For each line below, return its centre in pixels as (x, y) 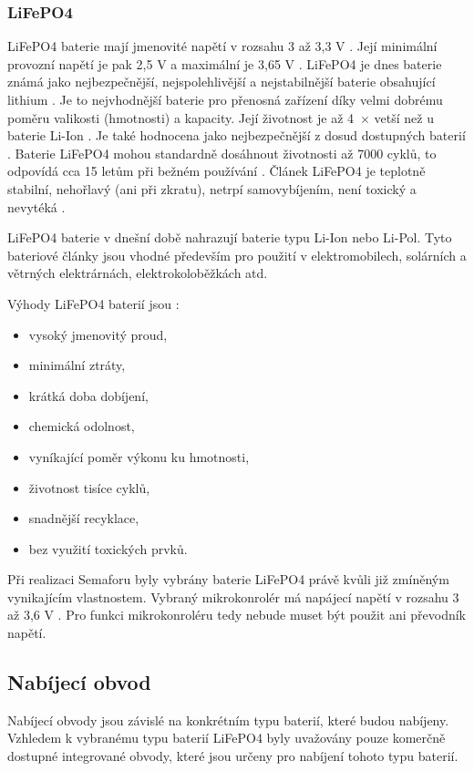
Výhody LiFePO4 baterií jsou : (93, 303)
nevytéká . (36, 206)
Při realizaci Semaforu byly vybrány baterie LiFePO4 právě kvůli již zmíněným (228, 579)
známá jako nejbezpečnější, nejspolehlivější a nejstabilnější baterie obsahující (222, 82)
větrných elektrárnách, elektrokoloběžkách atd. (138, 273)
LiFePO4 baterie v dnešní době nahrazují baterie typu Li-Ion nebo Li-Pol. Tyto (230, 237)
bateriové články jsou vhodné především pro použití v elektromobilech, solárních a (237, 255)
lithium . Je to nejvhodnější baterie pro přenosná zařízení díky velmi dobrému (225, 99)
